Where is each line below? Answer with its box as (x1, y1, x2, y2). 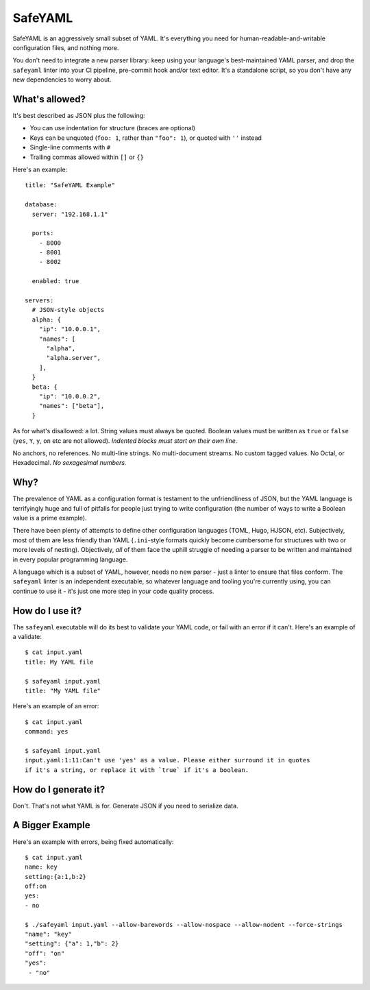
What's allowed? (12, 93, 86, 105)
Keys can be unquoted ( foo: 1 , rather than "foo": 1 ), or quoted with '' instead (29, 134, 262, 142)
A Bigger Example (12, 819, 90, 831)
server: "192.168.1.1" (32, 210, 108, 218)
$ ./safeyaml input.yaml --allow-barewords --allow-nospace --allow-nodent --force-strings (25, 921, 343, 928)
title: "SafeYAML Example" (25, 182, 116, 189)
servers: (25, 297, 54, 304)
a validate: (12, 633, 42, 641)
